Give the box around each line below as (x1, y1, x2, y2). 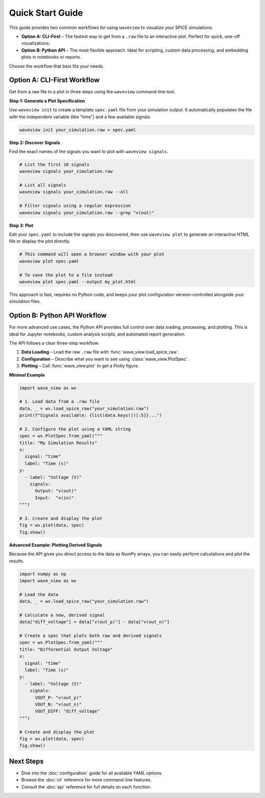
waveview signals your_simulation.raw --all (19, 189, 129, 195)
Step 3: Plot (9, 222, 34, 228)
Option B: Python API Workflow (9, 311, 107, 320)
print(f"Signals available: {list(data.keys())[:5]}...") (19, 413, 162, 418)
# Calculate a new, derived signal (19, 612, 105, 618)
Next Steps (9, 757, 44, 766)
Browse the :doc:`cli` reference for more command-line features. (21, 777, 152, 783)
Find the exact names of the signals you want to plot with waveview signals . (9, 148, 169, 154)
